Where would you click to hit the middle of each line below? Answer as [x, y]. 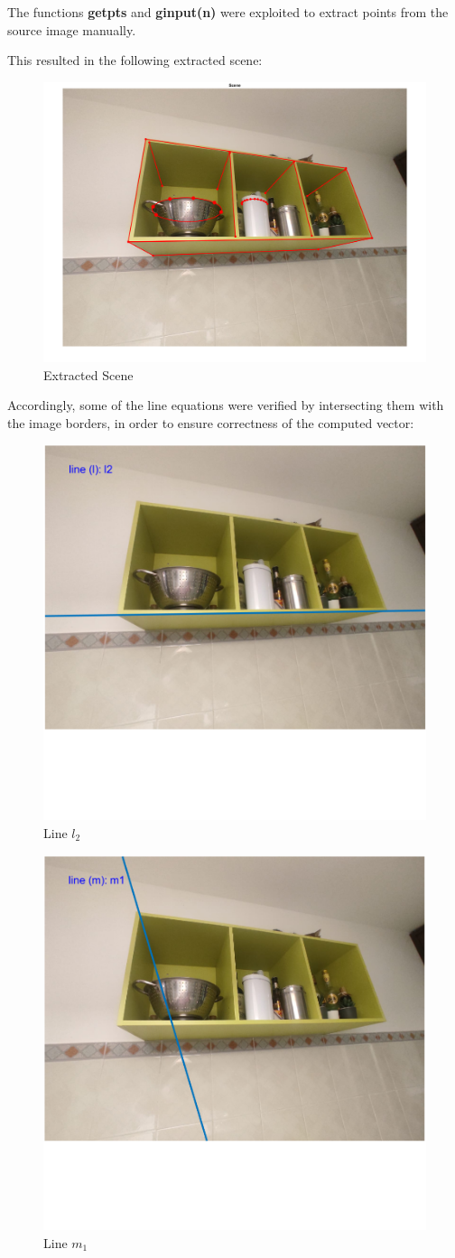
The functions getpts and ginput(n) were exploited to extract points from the [228, 12]
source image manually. [72, 29]
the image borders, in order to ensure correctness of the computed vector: [211, 422]
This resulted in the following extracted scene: [135, 60]
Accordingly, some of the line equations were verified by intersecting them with [226, 405]
